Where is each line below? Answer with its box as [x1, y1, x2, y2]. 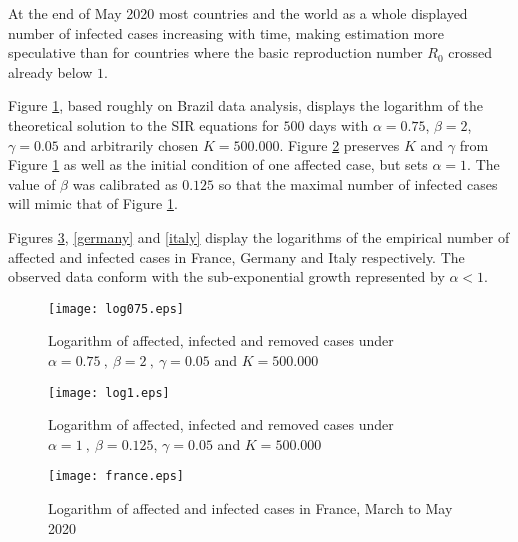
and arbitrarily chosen [63, 134, 199, 155]
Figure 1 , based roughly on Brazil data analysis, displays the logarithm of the [8, 95, 484, 116]
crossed [448, 42, 493, 63]
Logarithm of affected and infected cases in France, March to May [48, 498, 453, 519]
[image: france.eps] [48, 469, 185, 484]
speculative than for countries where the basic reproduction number [8, 42, 423, 63]
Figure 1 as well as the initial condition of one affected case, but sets [8, 154, 428, 175]
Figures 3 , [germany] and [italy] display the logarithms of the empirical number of [8, 226, 510, 247]
